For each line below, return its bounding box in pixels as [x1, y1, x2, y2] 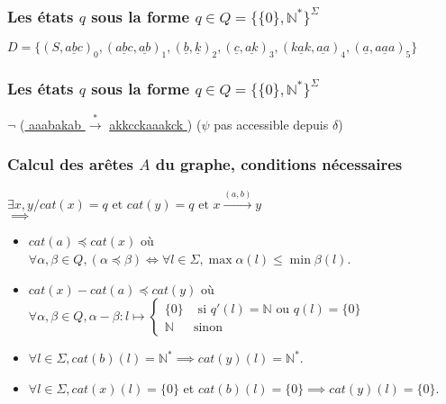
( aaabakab [20, 114, 82, 133]
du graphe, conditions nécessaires [155, 153, 403, 175]
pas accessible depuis [214, 114, 329, 133]
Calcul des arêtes [7, 153, 133, 175]
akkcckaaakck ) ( [109, 114, 202, 133]
